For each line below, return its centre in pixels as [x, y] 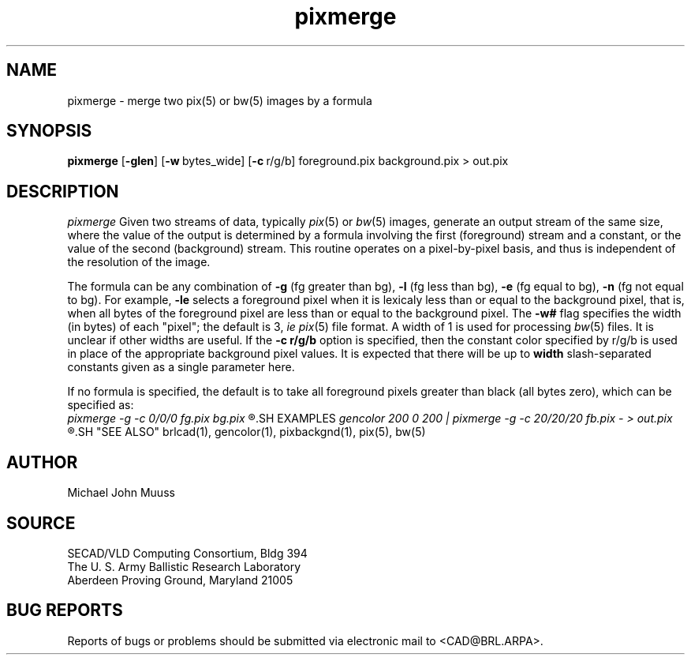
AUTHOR [42, 462]
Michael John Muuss [121, 493]
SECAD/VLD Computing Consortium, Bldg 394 [187, 553]
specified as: [101, 405]
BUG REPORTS [65, 610]
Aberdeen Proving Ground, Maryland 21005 [180, 580]
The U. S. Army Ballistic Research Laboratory [184, 566]
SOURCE [41, 523]
